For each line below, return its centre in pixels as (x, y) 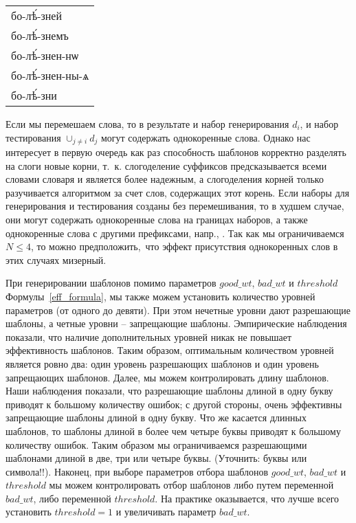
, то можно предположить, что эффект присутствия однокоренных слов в (184, 246)
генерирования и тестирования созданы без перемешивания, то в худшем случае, (175, 206)
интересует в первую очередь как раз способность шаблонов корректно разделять (176, 152)
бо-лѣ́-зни (34, 95)
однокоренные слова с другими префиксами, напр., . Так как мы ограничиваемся (175, 233)
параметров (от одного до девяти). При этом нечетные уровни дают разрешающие (178, 310)
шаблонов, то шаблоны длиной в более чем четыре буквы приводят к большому (173, 431)
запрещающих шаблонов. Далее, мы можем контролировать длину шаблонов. (167, 377)
